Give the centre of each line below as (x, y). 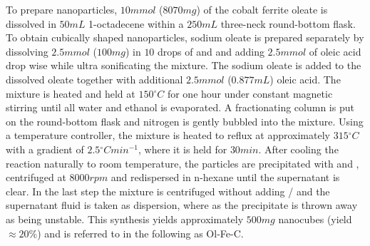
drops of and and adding (211, 51)
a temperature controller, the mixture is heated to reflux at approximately (168, 135)
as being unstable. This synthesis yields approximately (125, 219)
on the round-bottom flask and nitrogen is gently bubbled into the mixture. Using (185, 121)
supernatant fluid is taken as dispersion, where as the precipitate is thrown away (182, 205)
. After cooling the (298, 149)
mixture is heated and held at (71, 93)
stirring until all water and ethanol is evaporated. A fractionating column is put (180, 107)
